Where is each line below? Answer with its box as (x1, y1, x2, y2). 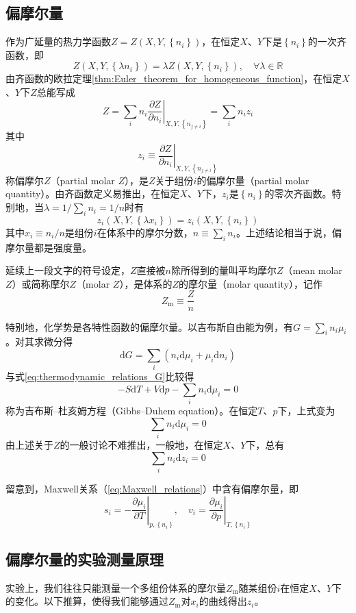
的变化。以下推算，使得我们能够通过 (5, 594, 168, 608)
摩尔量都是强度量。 (5, 240, 92, 254)
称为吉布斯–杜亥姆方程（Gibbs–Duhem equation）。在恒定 (5, 403, 258, 418)
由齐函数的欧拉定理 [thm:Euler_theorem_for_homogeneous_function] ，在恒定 (5, 71, 342, 86)
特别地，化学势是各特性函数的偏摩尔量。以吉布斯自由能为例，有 (5, 319, 293, 334)
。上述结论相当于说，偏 (236, 225, 342, 239)
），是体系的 (119, 276, 173, 290)
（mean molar (283, 263, 342, 277)
